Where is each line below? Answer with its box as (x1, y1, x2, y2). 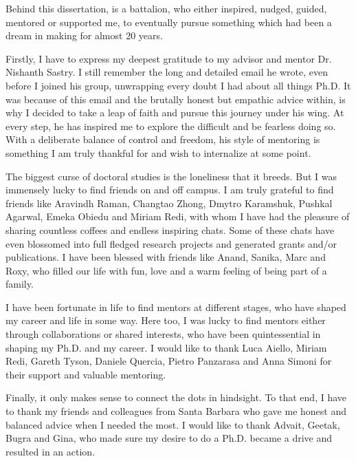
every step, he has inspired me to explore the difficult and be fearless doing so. (5, 118, 336, 133)
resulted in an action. (5, 444, 96, 458)
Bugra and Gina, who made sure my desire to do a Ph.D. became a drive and (5, 431, 333, 445)
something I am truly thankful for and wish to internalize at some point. (5, 145, 311, 160)
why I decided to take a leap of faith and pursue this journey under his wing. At (5, 105, 344, 120)
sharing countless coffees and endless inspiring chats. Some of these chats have (5, 222, 335, 237)
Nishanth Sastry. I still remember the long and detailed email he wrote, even (5, 65, 328, 79)
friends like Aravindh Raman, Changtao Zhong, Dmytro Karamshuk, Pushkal (5, 195, 333, 210)
